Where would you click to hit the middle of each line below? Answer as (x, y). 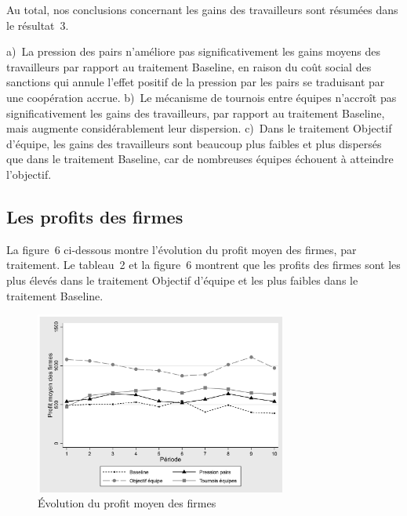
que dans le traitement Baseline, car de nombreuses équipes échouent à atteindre (200, 159)
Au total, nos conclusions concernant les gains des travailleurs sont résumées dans (202, 9)
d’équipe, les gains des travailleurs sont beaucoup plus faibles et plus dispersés (194, 143)
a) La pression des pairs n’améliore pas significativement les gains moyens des (194, 51)
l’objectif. (29, 174)
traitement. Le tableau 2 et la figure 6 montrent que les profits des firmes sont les (203, 265)
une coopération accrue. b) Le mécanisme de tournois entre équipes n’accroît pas (202, 97)
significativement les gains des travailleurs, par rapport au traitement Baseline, (196, 113)
